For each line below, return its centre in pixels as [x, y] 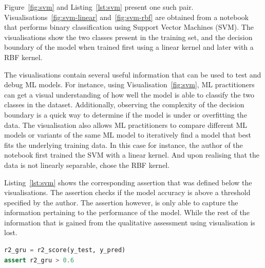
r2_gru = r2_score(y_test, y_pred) [65, 250]
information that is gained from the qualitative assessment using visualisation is [130, 222]
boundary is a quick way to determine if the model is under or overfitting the [126, 114]
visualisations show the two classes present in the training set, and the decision [128, 37]
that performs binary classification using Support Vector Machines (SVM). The [129, 27]
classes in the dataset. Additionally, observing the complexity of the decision [124, 104]
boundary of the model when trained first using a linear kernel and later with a [129, 47]
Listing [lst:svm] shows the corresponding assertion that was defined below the [128, 182]
